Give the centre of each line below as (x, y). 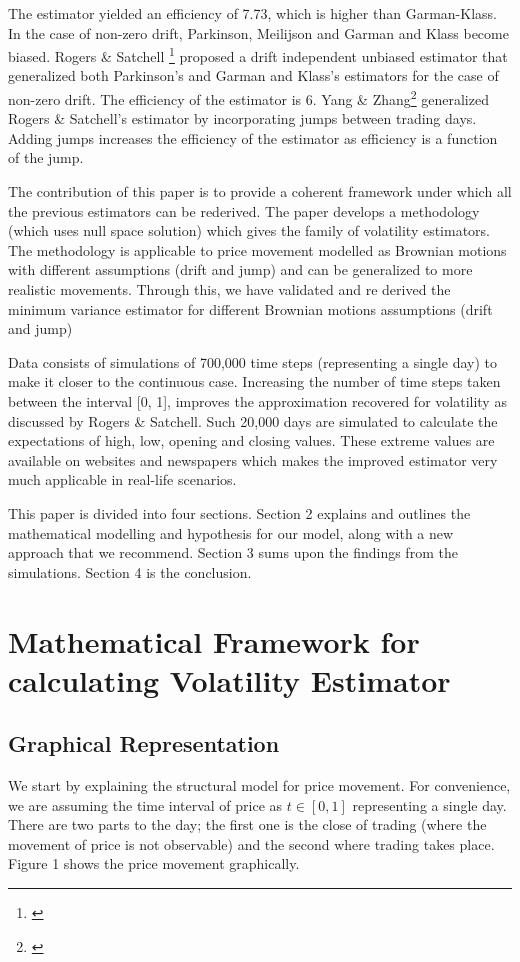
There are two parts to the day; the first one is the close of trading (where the (247, 824)
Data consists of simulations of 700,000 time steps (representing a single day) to (252, 361)
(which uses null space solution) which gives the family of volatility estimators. (249, 230)
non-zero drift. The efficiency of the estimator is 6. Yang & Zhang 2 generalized (248, 97)
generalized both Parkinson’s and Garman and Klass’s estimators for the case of (253, 75)
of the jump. (46, 157)
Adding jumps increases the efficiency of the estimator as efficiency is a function (253, 137)
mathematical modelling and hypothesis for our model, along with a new (231, 532)
